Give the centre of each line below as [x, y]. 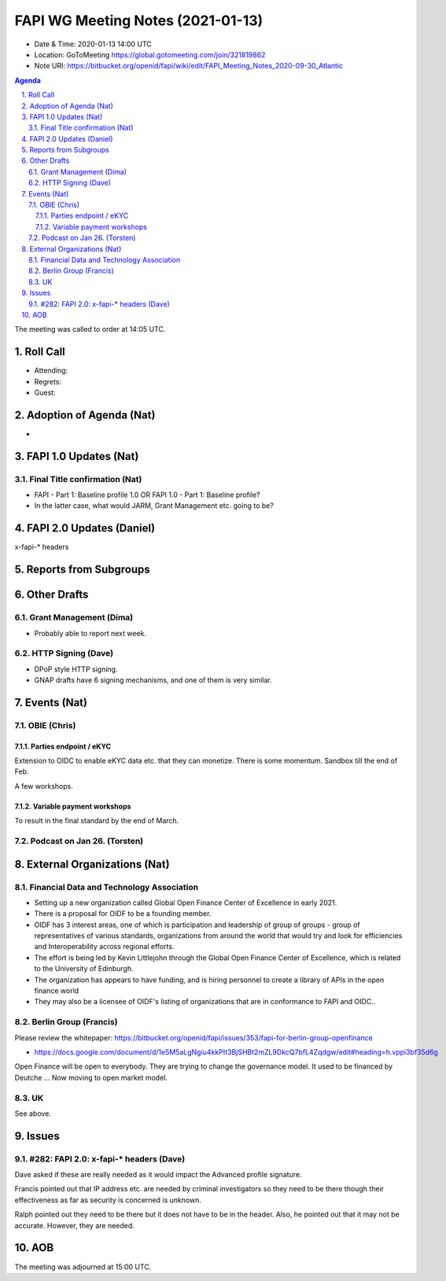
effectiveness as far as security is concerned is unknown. [108, 1200]
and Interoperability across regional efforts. [104, 947]
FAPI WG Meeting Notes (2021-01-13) [139, 20]
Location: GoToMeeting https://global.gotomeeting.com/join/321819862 [150, 54]
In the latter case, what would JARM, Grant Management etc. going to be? [154, 506]
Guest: [45, 392]
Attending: [51, 370]
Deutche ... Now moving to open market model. [91, 1077]
